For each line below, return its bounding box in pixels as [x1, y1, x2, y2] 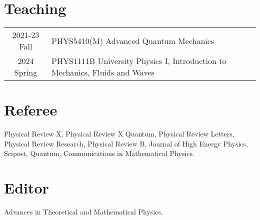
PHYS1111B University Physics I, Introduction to [51, 55, 226, 67]
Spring [14, 66, 37, 78]
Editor [4, 177, 49, 198]
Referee [4, 99, 57, 120]
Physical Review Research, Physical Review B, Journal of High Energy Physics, [4, 138, 248, 148]
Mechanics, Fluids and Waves [51, 66, 154, 78]
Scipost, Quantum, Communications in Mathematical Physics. [4, 148, 194, 158]
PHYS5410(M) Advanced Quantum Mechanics [51, 34, 214, 46]
